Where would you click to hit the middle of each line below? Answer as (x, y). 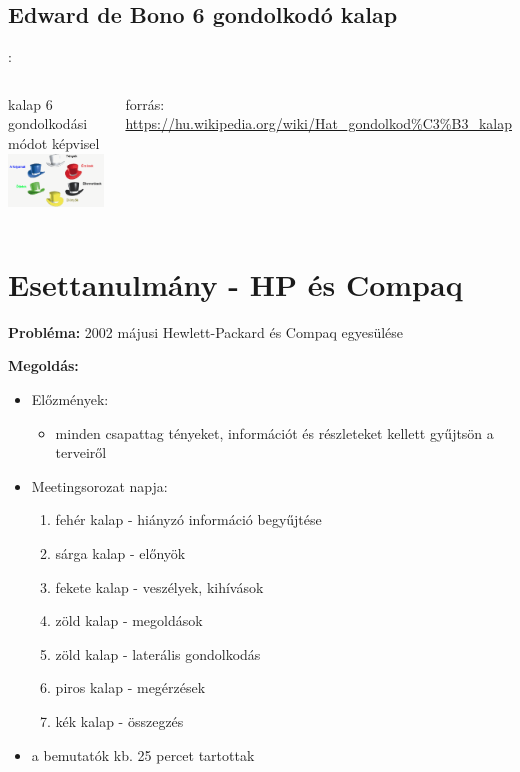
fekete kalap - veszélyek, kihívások (159, 586)
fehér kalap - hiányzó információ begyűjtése (188, 519)
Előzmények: (70, 399)
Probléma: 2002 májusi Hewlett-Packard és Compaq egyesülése (206, 331)
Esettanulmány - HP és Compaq (235, 283)
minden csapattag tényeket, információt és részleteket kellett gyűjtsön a (274, 432)
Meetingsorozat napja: (99, 485)
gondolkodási (48, 123)
